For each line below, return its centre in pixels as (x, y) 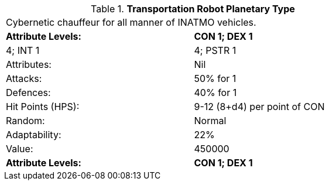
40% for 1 (215, 92)
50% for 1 (215, 78)
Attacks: (24, 78)
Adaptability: (34, 135)
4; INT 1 (23, 50)
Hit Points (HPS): (43, 107)
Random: (25, 121)
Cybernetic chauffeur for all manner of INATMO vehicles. (131, 22)
